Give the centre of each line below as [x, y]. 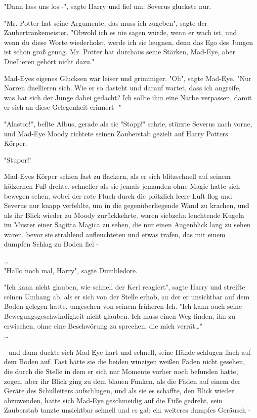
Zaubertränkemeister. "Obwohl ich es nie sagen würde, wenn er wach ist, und [121, 32]
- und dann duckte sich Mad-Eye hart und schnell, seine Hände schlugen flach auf [128, 352]
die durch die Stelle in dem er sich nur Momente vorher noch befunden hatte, [121, 371]
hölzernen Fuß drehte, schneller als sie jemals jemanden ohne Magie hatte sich [122, 186]
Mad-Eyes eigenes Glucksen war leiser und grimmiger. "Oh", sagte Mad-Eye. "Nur [128, 78]
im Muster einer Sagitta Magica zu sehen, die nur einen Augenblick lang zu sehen [127, 225]
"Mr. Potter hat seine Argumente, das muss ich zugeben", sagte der [106, 22]
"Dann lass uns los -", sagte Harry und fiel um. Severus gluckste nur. [107, 6]
